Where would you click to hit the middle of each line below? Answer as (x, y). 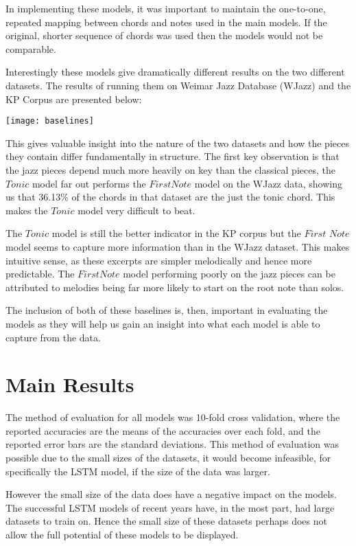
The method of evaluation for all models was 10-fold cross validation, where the (173, 417)
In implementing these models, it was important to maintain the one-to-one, (166, 8)
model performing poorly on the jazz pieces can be (229, 274)
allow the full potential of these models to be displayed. (122, 534)
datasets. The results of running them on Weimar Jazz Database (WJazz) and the (178, 85)
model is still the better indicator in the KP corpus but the (176, 233)
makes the (27, 210)
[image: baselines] (50, 121)
